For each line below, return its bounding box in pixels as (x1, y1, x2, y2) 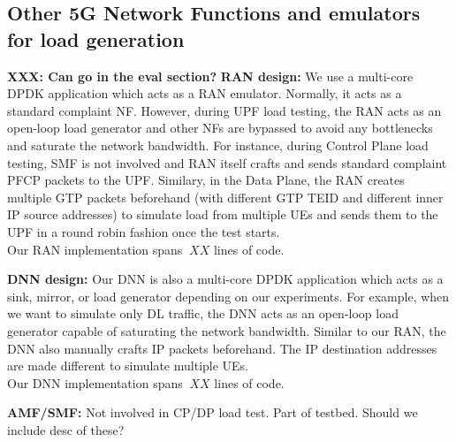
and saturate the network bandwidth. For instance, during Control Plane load (7, 135, 429, 154)
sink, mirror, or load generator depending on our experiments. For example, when (7, 286, 450, 305)
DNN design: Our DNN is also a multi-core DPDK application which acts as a (7, 270, 444, 288)
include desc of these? (7, 420, 125, 438)
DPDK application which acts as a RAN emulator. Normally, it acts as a (7, 84, 402, 103)
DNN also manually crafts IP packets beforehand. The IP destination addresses (7, 339, 437, 357)
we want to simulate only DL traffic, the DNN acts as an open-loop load (7, 304, 399, 323)
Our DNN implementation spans (7, 373, 183, 392)
